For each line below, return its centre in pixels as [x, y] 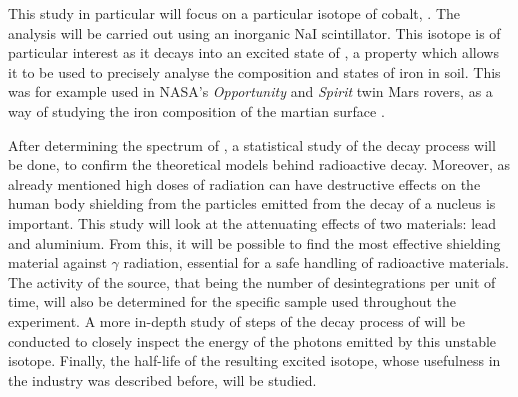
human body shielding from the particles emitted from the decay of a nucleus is [252, 203]
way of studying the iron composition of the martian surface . [196, 110]
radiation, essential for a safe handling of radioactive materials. [316, 262]
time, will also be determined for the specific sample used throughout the [232, 301]
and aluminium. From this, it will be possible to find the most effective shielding [254, 242]
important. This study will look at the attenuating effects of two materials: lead [252, 222]
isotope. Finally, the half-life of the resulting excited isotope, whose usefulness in [254, 360]
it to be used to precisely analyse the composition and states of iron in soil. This [254, 71]
